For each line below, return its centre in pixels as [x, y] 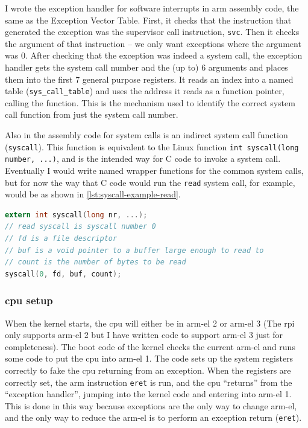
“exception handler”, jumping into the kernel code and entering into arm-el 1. [148, 394]
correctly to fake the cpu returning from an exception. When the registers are [148, 370]
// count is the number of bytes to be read [96, 262]
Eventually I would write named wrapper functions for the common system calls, [154, 170]
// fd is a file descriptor [61, 238]
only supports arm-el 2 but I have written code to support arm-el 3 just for [144, 335]
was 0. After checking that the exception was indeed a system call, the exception [154, 55]
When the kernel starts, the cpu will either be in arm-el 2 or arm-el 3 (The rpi [150, 323]
